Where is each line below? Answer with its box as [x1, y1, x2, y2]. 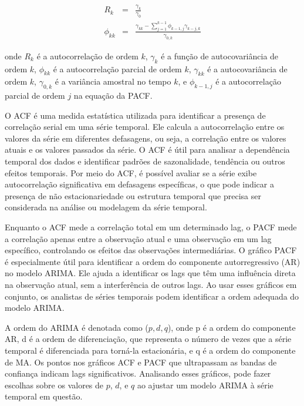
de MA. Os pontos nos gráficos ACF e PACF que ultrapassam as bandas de [5, 355, 277, 368]
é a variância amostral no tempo [55, 75, 171, 88]
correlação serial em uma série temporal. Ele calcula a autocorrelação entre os [5, 120, 285, 133]
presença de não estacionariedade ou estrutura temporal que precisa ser [5, 189, 261, 202]
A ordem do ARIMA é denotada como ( [5, 321, 148, 333]
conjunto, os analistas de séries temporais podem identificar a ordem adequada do [5, 290, 299, 302]
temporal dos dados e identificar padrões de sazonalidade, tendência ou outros [5, 155, 285, 167]
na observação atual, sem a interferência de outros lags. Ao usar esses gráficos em [5, 279, 297, 291]
